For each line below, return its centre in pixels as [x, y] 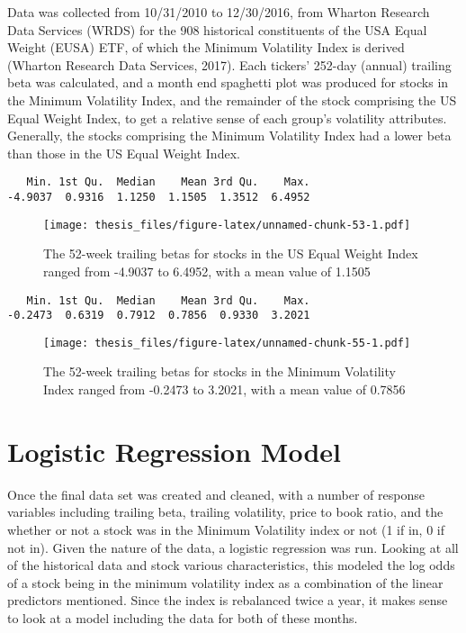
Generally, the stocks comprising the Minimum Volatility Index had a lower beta [229, 136]
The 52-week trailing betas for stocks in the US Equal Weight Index [231, 253]
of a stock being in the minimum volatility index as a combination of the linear [225, 582]
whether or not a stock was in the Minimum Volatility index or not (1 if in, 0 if [226, 529]
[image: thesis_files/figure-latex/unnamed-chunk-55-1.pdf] [227, 343]
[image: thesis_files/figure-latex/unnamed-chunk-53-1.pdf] [227, 225]
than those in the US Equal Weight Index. [124, 153]
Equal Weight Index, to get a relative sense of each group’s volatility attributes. [227, 118]
